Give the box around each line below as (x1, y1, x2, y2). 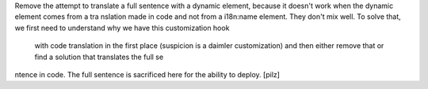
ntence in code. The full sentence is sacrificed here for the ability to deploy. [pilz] (14, 69, 281, 79)
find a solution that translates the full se (34, 52, 164, 61)
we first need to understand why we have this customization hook (14, 23, 230, 32)
